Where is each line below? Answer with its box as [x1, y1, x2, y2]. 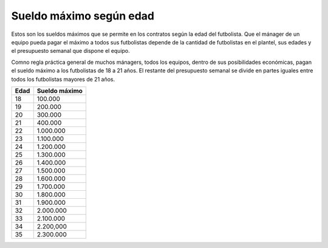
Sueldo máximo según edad [11, 9, 155, 22]
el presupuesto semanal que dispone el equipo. [11, 47, 130, 55]
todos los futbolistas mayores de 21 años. [11, 75, 115, 83]
